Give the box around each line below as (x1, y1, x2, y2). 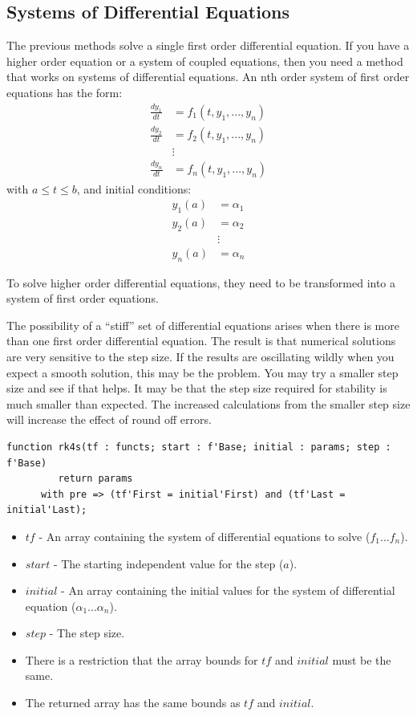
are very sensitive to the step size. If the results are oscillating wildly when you (6, 348, 395, 364)
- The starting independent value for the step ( (53, 555, 284, 572)
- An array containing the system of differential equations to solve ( (38, 527, 370, 544)
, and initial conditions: (76, 180, 192, 197)
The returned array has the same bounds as (25, 694, 241, 711)
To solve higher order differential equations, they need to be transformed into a (6, 274, 396, 291)
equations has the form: (6, 83, 123, 100)
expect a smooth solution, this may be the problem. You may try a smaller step (6, 364, 399, 380)
